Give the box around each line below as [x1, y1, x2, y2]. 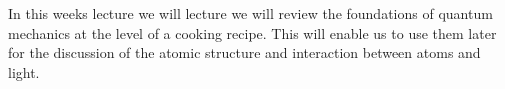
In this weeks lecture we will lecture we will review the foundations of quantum [8, 3, 493, 23]
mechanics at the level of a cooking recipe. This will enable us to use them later [8, 22, 497, 43]
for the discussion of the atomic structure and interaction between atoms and [8, 42, 481, 63]
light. [8, 61, 40, 82]
